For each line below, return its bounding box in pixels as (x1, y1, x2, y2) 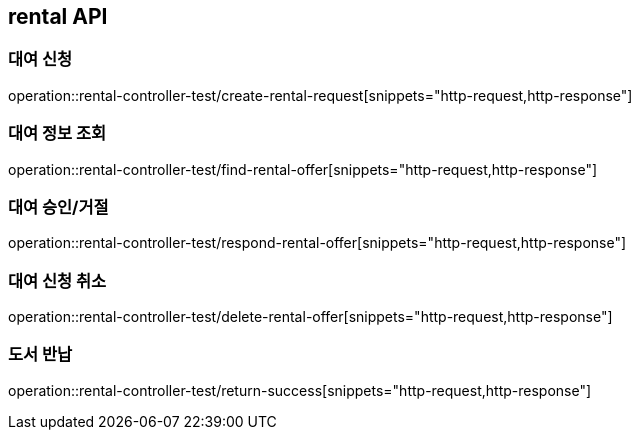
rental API (8, 4, 108, 29)
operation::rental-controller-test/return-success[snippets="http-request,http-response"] (8, 381, 592, 399)
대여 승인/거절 (8, 196, 109, 217)
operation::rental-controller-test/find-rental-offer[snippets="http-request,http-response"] (8, 160, 598, 178)
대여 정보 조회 (8, 123, 107, 144)
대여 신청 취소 (8, 270, 107, 291)
